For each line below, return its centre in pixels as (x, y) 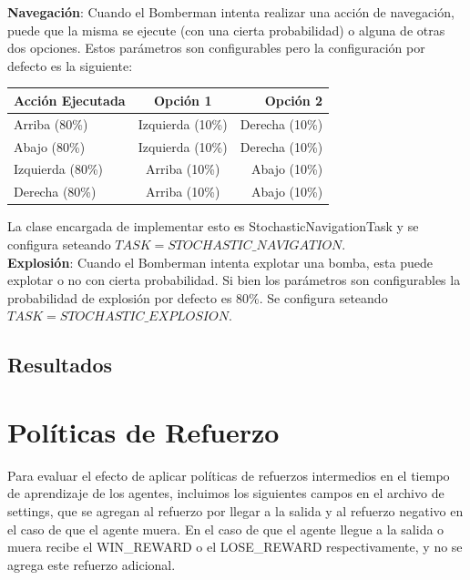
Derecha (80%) (55, 192)
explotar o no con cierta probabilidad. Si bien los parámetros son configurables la (234, 280)
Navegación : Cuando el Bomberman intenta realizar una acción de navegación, (231, 12)
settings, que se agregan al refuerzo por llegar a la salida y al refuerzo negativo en (235, 511)
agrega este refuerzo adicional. (92, 564)
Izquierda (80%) (59, 169)
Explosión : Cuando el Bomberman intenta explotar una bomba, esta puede (220, 262)
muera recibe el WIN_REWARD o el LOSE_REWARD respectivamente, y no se (235, 547)
